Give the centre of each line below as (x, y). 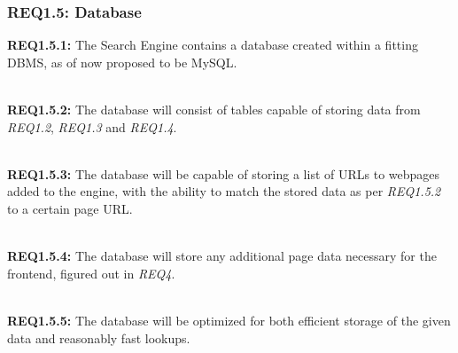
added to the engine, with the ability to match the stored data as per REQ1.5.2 (224, 191)
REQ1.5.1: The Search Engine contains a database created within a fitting (213, 45)
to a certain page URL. (70, 208)
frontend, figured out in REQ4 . (91, 273)
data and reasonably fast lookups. (99, 337)
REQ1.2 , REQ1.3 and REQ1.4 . (92, 126)
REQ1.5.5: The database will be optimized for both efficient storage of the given (229, 320)
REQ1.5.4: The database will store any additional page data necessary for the (222, 256)
